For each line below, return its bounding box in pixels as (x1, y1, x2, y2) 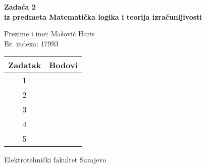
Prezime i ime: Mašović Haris (4, 28, 95, 39)
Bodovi (49, 59, 78, 71)
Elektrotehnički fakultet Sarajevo (4, 154, 107, 165)
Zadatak (8, 59, 41, 71)
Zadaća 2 (4, 2, 36, 12)
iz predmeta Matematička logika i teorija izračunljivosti (4, 11, 202, 22)
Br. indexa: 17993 (4, 38, 59, 48)
